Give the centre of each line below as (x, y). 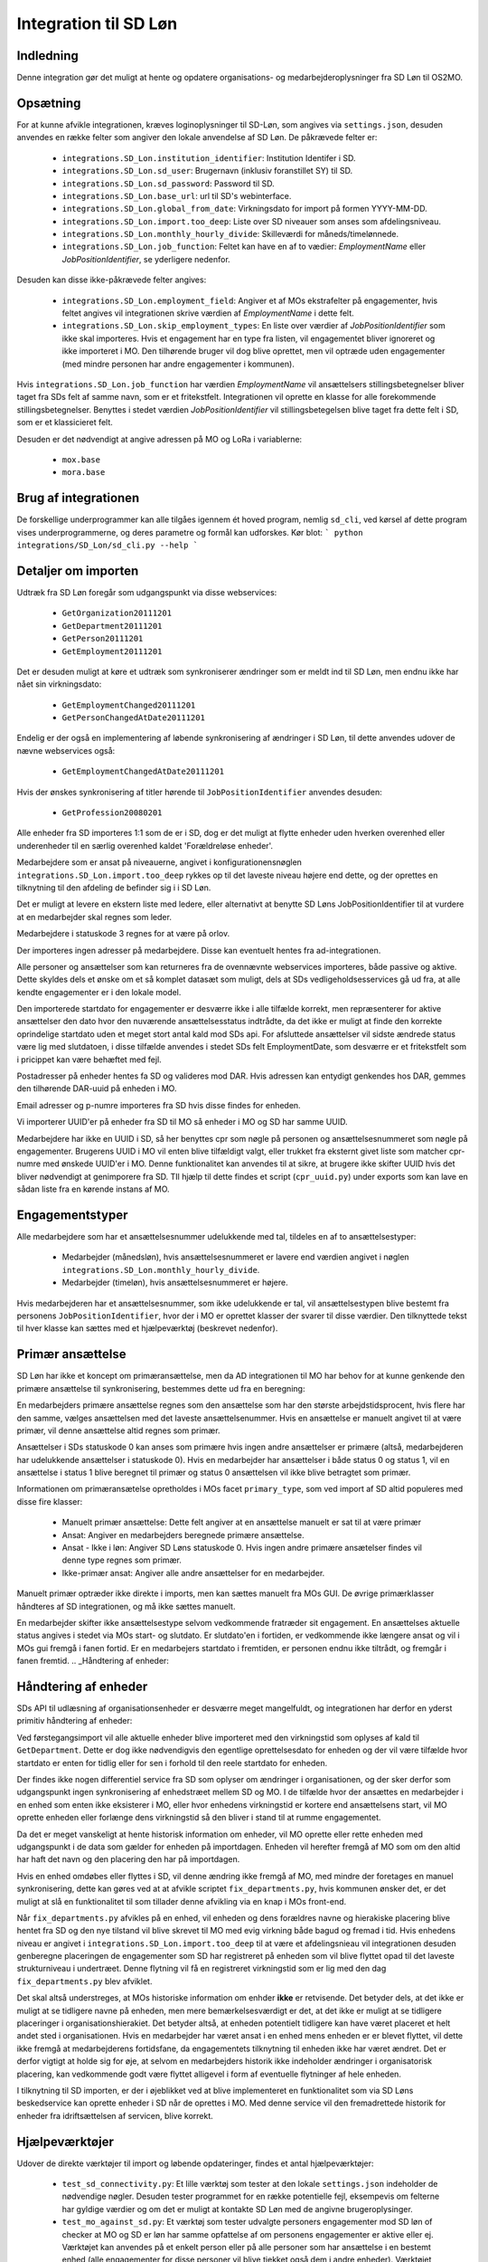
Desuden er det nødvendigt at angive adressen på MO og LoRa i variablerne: (160, 439)
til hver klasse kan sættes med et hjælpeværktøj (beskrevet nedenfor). (147, 1328)
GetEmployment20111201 (112, 651)
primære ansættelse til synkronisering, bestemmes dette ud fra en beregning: (161, 1388)
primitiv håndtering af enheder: (75, 1721)
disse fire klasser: (50, 1501)
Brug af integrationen (78, 498)
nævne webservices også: (66, 750)
